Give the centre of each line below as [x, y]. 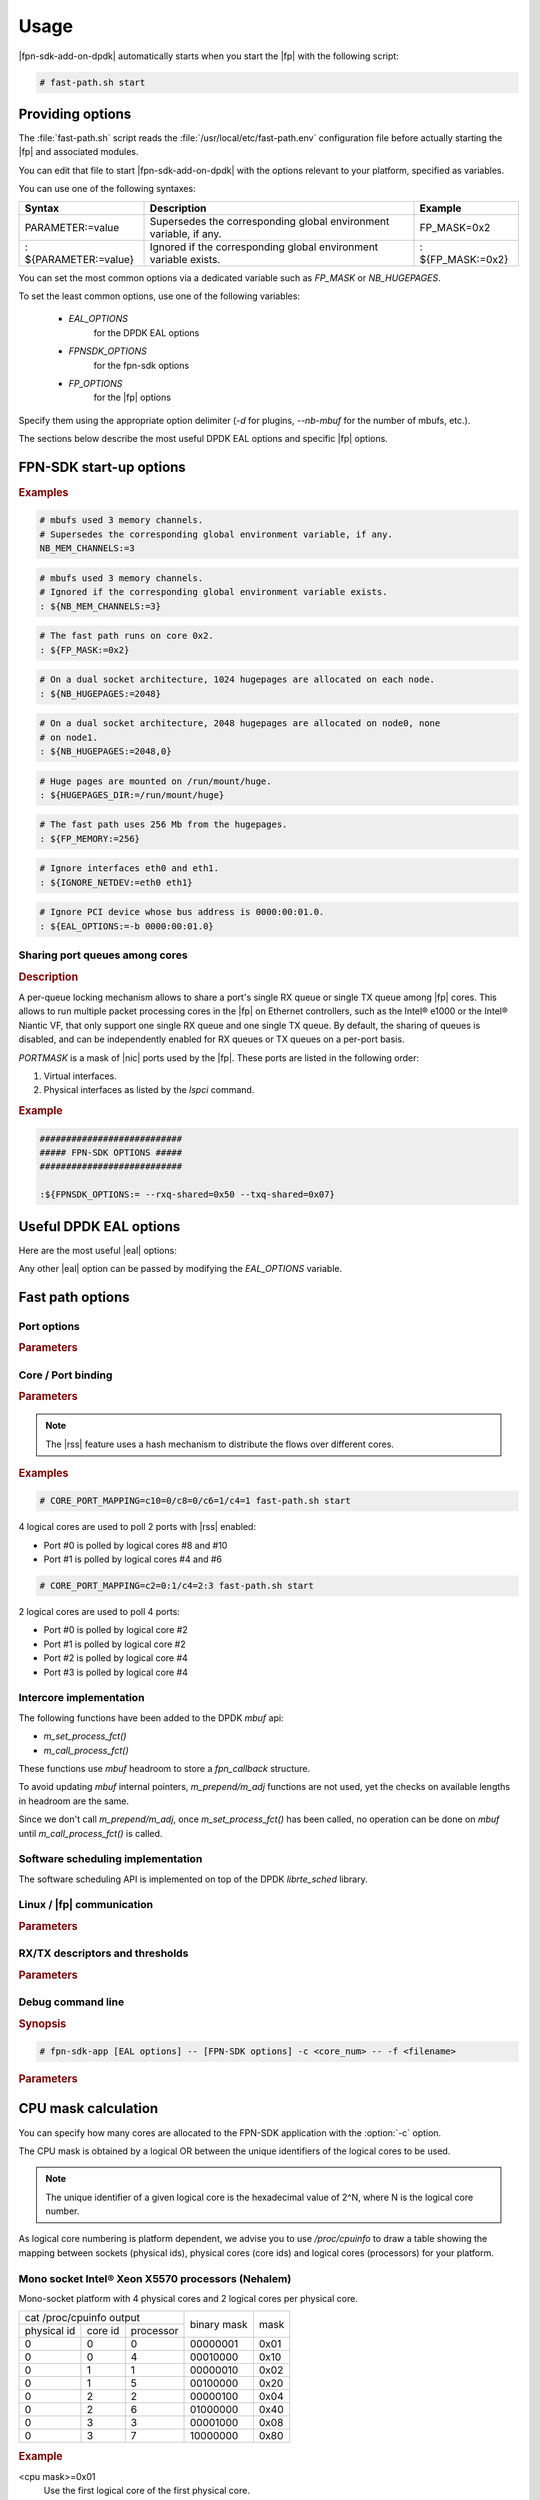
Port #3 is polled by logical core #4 [116, 1672]
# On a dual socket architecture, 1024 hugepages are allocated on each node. [237, 679]
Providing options [75, 113]
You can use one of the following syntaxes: [107, 189]
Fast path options [74, 1296]
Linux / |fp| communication [86, 1905]
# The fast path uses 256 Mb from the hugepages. [163, 824]
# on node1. [69, 737]
